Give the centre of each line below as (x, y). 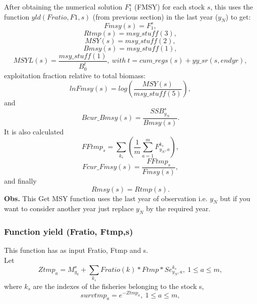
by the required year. (178, 208)
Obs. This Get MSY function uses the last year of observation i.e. (106, 198)
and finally (20, 181)
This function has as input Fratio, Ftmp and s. (76, 250)
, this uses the (232, 7)
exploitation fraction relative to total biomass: (75, 75)
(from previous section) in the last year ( (155, 16)
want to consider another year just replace (69, 208)
